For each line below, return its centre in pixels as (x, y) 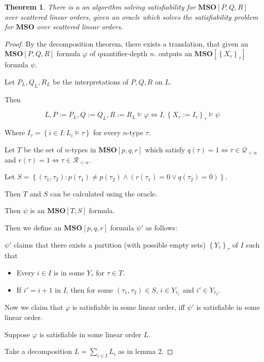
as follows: (161, 227)
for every (107, 132)
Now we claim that (34, 307)
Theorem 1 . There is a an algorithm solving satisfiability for (100, 7)
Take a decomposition (39, 351)
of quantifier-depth (119, 53)
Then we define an (33, 227)
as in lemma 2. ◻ (146, 351)
